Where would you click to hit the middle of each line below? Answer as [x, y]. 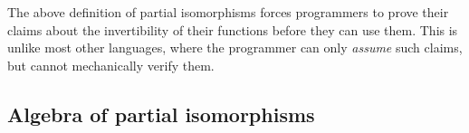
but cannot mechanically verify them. [111, 65]
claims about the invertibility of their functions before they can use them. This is [233, 29]
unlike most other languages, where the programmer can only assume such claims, [235, 47]
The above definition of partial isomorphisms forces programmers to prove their [228, 12]
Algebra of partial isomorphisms [161, 114]
